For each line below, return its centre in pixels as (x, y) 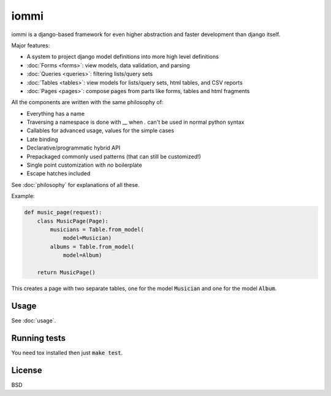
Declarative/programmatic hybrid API (74, 148)
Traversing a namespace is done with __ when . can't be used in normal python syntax (135, 122)
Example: (23, 196)
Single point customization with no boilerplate (84, 165)
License (27, 370)
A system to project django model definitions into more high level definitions (123, 57)
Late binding (42, 139)
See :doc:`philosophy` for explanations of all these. (76, 185)
